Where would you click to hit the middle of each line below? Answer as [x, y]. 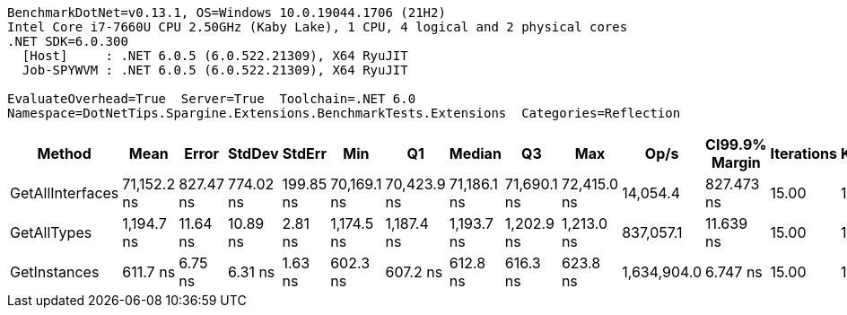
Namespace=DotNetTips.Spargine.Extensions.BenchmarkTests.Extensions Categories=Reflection [344, 113]
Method [64, 153]
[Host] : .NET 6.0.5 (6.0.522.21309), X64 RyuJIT [215, 56]
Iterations [804, 153]
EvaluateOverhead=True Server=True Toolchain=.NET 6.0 [212, 99]
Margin [736, 162]
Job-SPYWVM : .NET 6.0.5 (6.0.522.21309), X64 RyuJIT [215, 70]
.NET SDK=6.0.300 [68, 41]
